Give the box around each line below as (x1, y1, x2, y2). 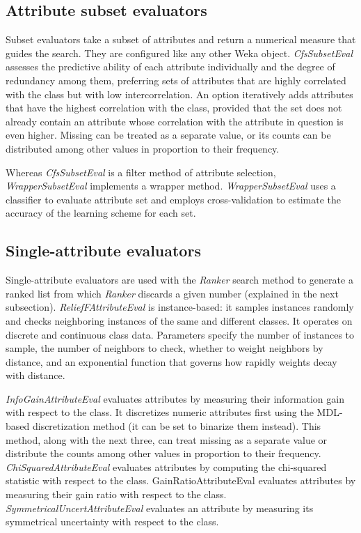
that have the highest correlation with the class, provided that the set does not (6, 100, 342, 115)
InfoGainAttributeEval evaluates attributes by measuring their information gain (6, 391, 344, 405)
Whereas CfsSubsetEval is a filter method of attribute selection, (6, 164, 276, 179)
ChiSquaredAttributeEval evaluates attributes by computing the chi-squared (6, 459, 327, 474)
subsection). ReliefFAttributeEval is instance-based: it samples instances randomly (6, 300, 354, 314)
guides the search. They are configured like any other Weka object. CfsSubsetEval (6, 45, 353, 60)
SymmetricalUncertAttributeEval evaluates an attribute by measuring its (6, 500, 314, 515)
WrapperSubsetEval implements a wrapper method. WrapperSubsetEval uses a (6, 178, 336, 193)
